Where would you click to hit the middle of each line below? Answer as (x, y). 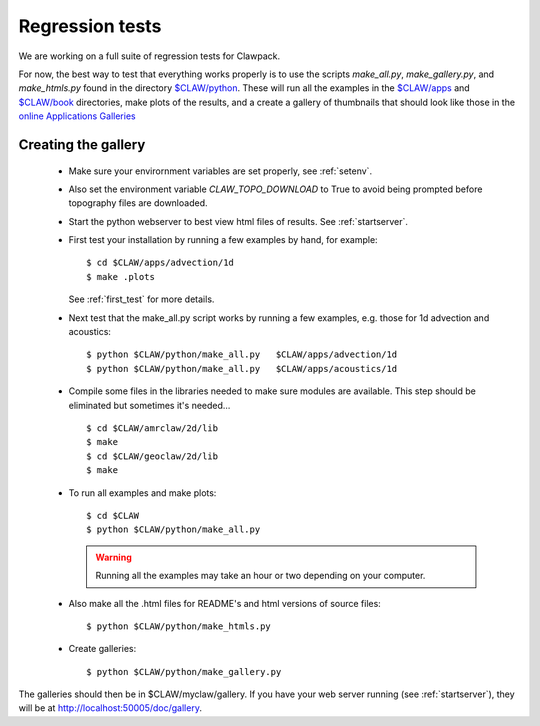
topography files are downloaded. (138, 203)
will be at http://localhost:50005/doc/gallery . (110, 708)
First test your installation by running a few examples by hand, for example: (223, 240)
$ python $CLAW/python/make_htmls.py (179, 626)
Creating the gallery (82, 144)
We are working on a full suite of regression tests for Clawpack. (149, 56)
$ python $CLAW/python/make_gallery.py (184, 671)
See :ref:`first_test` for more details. (141, 299)
